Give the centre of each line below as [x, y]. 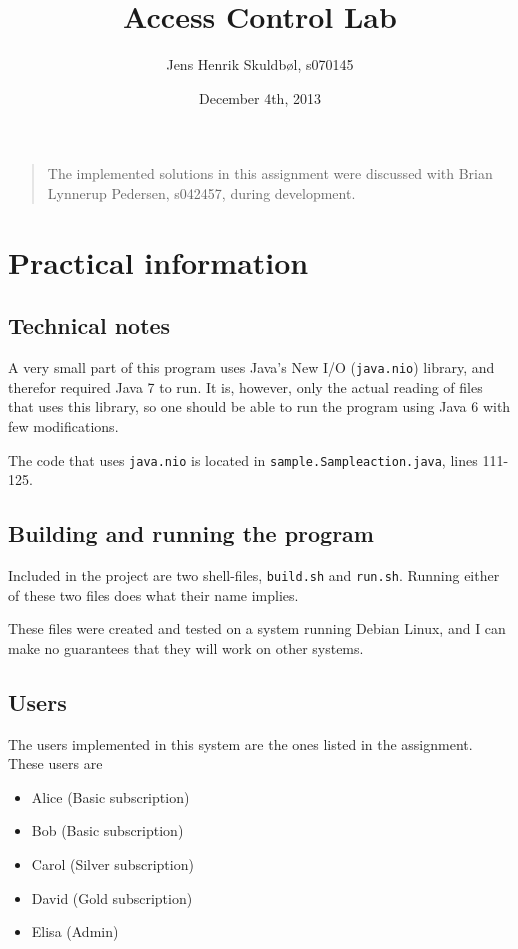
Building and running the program [191, 533]
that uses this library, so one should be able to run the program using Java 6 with [259, 406]
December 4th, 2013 [260, 97]
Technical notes [89, 325]
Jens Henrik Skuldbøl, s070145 [260, 64]
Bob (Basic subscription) [107, 830]
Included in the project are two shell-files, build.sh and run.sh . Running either [254, 574]
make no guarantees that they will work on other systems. [186, 647]
